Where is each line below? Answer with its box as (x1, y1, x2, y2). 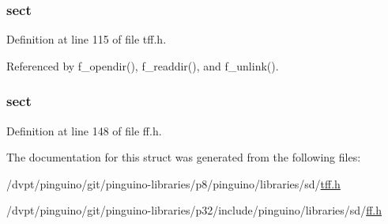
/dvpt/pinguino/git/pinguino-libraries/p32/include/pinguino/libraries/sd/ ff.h (6, 202, 382, 218)
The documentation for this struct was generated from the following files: (6, 149, 361, 165)
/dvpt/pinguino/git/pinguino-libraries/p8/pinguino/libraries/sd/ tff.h (6, 175, 341, 192)
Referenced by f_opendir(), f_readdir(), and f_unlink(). (6, 57, 279, 74)
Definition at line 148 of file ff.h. (6, 122, 162, 139)
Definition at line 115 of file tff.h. (6, 31, 167, 47)
